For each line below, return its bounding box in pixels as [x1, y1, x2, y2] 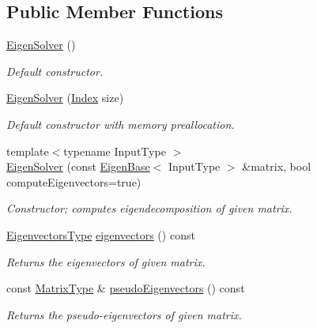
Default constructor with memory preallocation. [6, 115, 235, 132]
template [6, 142, 49, 159]
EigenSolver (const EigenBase [6, 158, 150, 175]
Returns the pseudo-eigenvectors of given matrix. [6, 306, 242, 322]
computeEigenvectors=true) [6, 173, 142, 190]
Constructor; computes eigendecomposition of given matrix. [6, 200, 292, 217]
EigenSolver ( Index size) [6, 89, 124, 106]
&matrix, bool [242, 158, 311, 175]
